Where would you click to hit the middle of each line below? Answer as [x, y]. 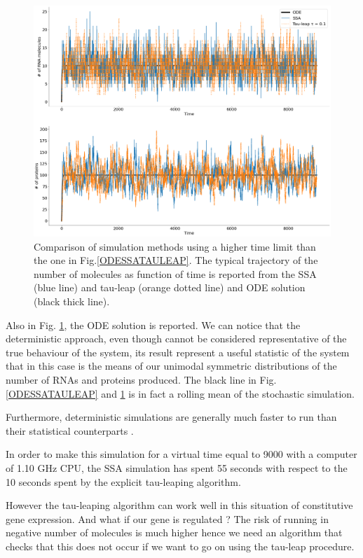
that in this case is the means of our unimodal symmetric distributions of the [171, 366]
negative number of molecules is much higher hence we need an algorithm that [174, 532]
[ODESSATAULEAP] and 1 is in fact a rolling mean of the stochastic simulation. [180, 393]
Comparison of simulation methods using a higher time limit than [175, 246]
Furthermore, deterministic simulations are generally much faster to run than [171, 417]
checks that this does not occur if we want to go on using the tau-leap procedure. [180, 546]
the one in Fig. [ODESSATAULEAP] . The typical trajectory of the [176, 260]
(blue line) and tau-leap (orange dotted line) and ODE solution [170, 287]
